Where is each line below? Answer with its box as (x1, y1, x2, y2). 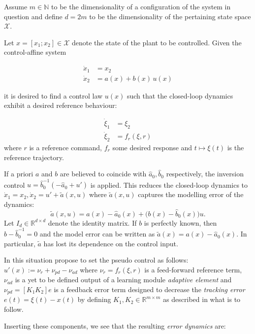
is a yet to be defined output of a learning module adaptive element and (15, 274, 232, 285)
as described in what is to (163, 294, 241, 304)
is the (227, 142, 244, 152)
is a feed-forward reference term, (144, 264, 242, 274)
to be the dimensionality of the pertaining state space (89, 11, 251, 21)
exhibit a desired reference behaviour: (4, 100, 117, 110)
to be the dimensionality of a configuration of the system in (51, 1, 231, 11)
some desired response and (112, 142, 192, 152)
